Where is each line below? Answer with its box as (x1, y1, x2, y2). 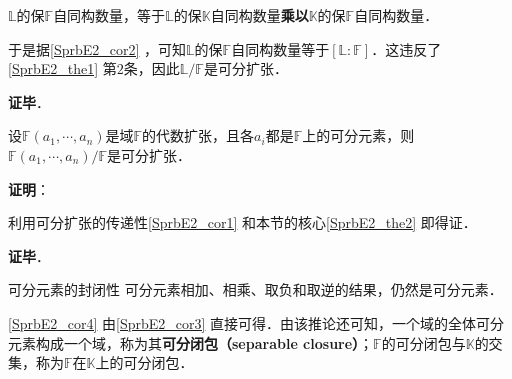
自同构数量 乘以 (210, 5, 309, 25)
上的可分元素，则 (302, 125, 415, 146)
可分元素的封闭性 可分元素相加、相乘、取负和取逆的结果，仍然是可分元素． (8, 279, 503, 300)
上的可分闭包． (95, 352, 194, 373)
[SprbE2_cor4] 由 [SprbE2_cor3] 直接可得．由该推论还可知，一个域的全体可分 (8, 312, 505, 333)
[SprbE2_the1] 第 (8, 58, 117, 79)
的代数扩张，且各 (142, 125, 255, 146)
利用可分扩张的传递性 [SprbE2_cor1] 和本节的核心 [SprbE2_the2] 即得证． (8, 212, 477, 233)
